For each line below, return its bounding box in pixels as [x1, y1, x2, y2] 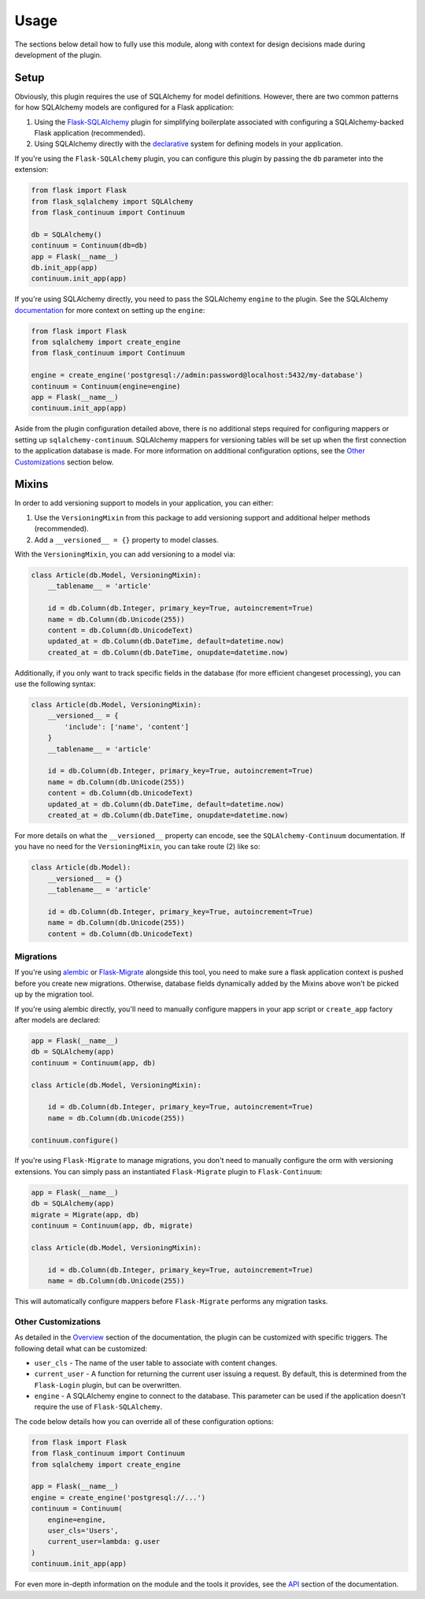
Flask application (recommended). [34, 129, 146, 138]
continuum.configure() [31, 1135, 119, 1145]
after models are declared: [14, 1016, 101, 1024]
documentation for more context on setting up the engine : [14, 305, 205, 315]
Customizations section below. [14, 457, 114, 467]
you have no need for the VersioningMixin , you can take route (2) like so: [14, 842, 261, 852]
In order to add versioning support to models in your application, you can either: [14, 498, 274, 508]
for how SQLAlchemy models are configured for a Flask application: [14, 102, 235, 112]
